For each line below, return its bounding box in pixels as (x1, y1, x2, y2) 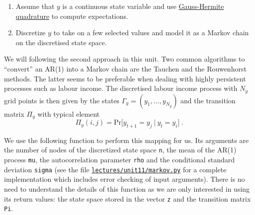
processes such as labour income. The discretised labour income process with (4, 83, 238, 93)
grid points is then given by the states (4, 95, 120, 105)
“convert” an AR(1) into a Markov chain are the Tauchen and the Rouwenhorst (4, 63, 247, 73)
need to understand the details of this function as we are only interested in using (4, 184, 250, 194)
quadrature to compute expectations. (15, 10, 128, 21)
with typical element (37, 108, 100, 119)
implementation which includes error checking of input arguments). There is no (4, 174, 245, 184)
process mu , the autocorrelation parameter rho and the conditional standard (4, 154, 235, 165)
